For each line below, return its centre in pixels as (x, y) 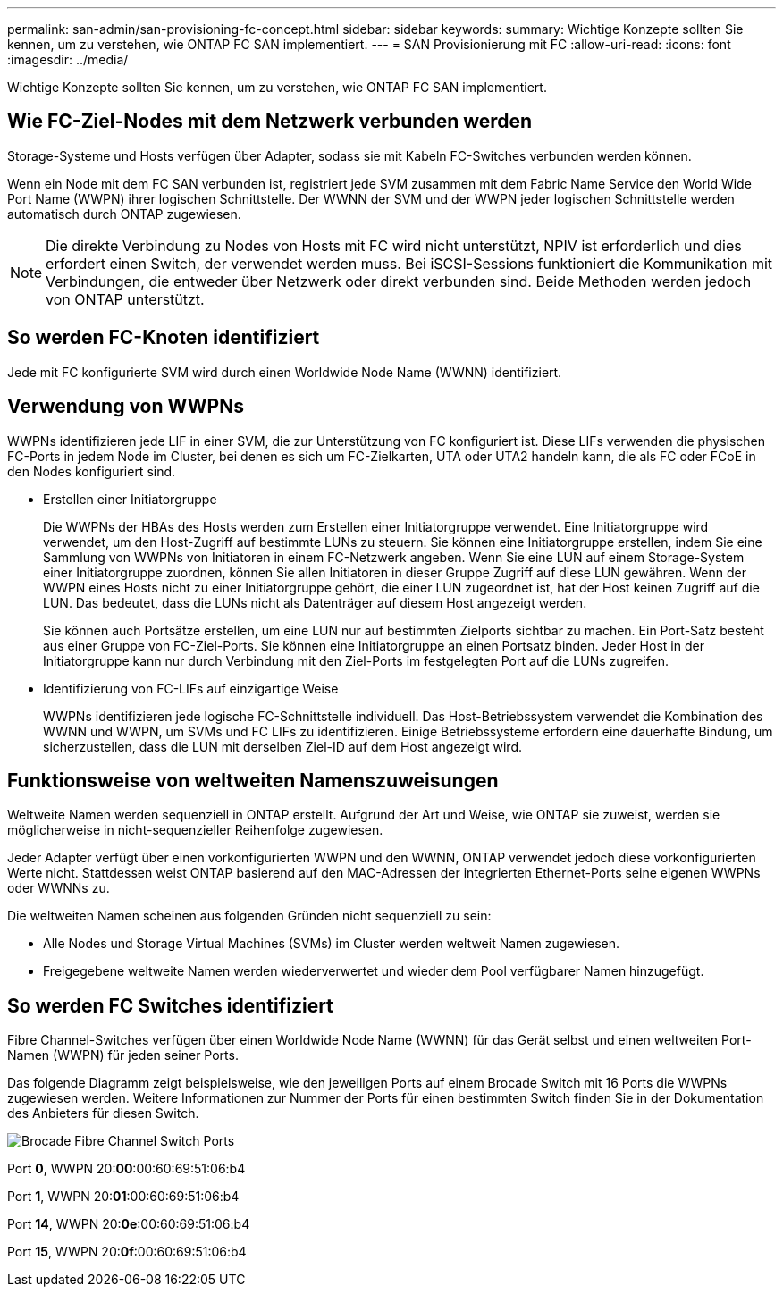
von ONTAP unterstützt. (125, 299)
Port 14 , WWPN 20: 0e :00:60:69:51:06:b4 (129, 1224)
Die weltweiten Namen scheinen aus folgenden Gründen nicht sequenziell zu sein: (249, 916)
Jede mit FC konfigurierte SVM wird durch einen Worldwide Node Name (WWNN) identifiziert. (285, 372)
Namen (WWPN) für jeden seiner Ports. (123, 1055)
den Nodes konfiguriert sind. (92, 471)
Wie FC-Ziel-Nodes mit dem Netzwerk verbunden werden (270, 122)
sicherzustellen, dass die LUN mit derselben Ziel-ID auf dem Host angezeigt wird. (283, 746)
